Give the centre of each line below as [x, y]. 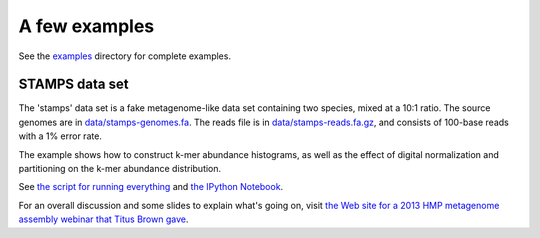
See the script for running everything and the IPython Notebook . [151, 187]
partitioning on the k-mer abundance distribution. [120, 169]
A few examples [86, 26]
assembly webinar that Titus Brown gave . [103, 219]
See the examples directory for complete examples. [125, 56]
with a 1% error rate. [60, 136]
